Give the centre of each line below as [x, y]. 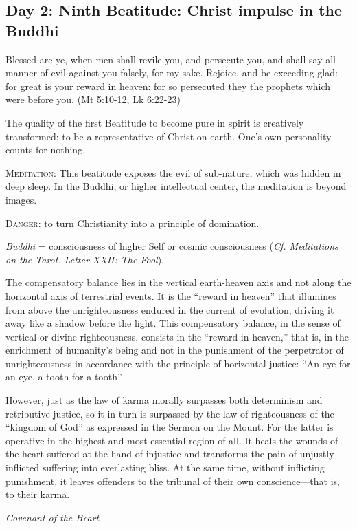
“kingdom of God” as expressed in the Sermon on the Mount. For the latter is [170, 427]
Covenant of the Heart [53, 517]
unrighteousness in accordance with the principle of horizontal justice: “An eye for [178, 363]
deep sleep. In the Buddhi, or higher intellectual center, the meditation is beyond [176, 186]
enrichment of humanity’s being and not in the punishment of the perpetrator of [175, 350]
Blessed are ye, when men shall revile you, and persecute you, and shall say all [171, 59]
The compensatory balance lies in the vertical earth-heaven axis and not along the [178, 282]
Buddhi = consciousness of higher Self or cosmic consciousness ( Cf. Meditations [172, 246]
